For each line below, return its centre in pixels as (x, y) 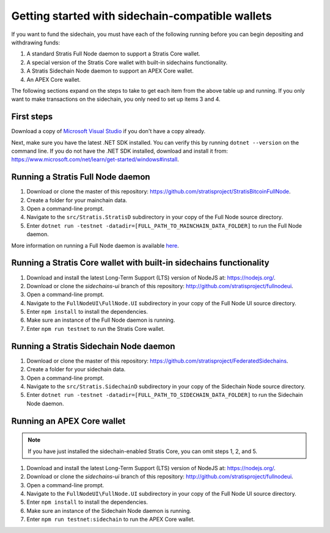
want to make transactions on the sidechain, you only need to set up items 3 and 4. (116, 99)
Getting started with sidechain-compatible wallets (141, 16)
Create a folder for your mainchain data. (77, 200)
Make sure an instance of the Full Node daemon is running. (101, 320)
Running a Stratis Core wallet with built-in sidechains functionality (140, 263)
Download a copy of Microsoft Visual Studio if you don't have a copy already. (108, 131)
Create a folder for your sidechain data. (76, 369)
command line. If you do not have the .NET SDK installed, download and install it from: (120, 151)
